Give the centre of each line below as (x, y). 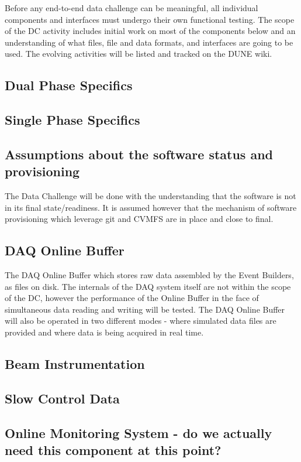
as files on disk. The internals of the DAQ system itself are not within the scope (148, 286)
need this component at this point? (113, 450)
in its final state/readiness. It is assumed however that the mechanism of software (151, 207)
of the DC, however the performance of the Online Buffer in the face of (132, 298)
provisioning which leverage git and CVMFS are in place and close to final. (139, 219)
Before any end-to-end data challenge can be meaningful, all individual (132, 8)
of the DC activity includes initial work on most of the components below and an (150, 31)
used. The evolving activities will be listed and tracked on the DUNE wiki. (139, 54)
